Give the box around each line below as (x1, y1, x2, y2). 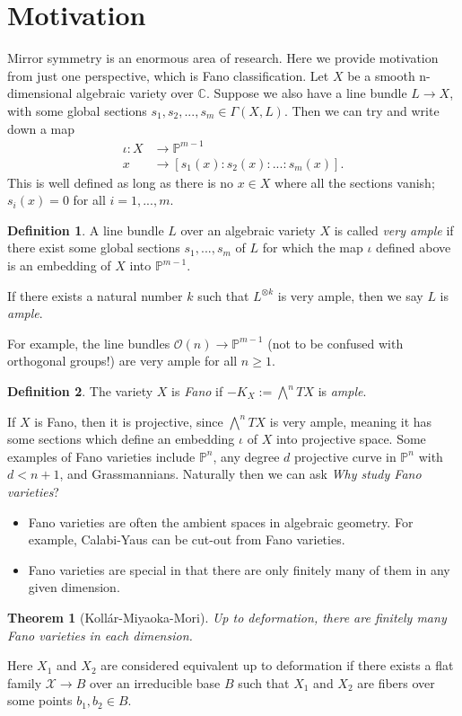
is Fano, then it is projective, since (34, 411, 223, 430)
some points (7, 691, 73, 710)
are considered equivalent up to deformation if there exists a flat (100, 656, 454, 675)
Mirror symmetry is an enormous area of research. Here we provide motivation (7, 49, 439, 67)
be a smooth (347, 66, 415, 84)
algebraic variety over (76, 84, 194, 102)
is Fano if (171, 382, 223, 400)
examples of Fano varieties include (7, 446, 196, 465)
